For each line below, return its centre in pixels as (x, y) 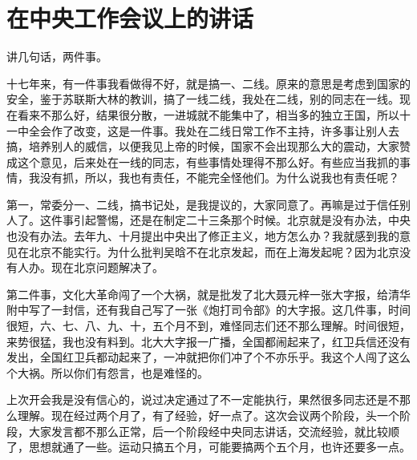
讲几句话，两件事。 (57, 56)
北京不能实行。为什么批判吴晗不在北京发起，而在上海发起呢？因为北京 (214, 251)
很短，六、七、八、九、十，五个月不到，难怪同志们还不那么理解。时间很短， (208, 326)
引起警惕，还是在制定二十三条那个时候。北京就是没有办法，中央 (242, 220)
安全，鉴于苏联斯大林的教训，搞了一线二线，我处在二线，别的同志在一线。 (203, 99)
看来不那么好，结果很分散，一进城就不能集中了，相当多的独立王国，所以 (208, 114)
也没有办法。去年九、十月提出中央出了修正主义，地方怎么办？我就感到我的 (203, 236)
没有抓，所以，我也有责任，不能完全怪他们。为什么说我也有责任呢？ (219, 178)
